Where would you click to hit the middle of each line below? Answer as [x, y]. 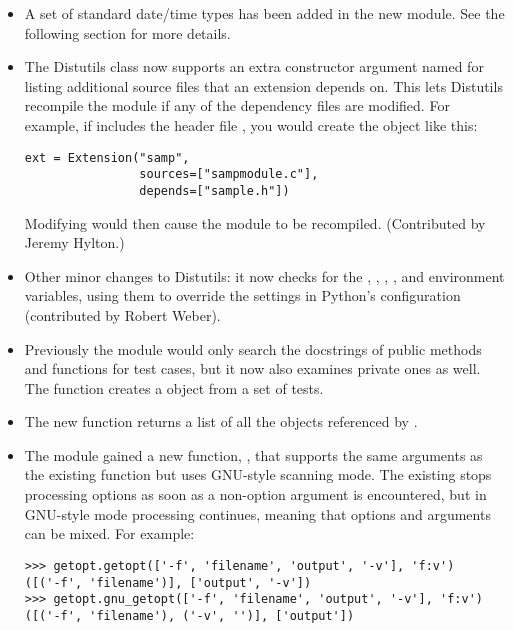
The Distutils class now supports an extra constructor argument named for [254, 66]
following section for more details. [127, 32]
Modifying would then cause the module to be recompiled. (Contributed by [255, 222]
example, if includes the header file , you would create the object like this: [251, 124]
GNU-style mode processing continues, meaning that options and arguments [257, 513]
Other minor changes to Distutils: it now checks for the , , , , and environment [264, 275]
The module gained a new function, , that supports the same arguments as [253, 454]
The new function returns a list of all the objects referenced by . [221, 421]
